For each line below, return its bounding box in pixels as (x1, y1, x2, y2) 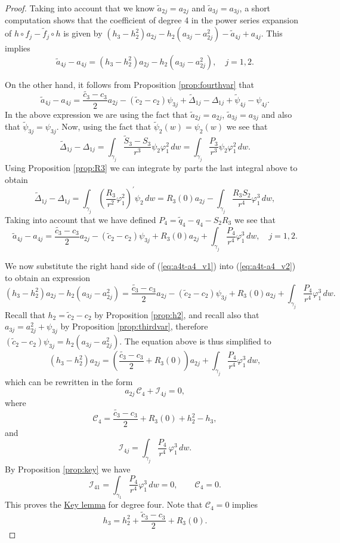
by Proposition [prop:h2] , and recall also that (94, 308, 259, 321)
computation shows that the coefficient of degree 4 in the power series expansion (5, 14, 298, 26)
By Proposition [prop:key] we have (5, 463, 131, 475)
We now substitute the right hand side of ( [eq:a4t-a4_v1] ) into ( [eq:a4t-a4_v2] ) (5, 260, 296, 272)
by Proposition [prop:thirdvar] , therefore (60, 320, 208, 332)
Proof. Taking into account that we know (5, 2, 155, 14)
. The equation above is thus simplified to (119, 335, 271, 347)
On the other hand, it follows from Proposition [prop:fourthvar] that (5, 78, 254, 90)
